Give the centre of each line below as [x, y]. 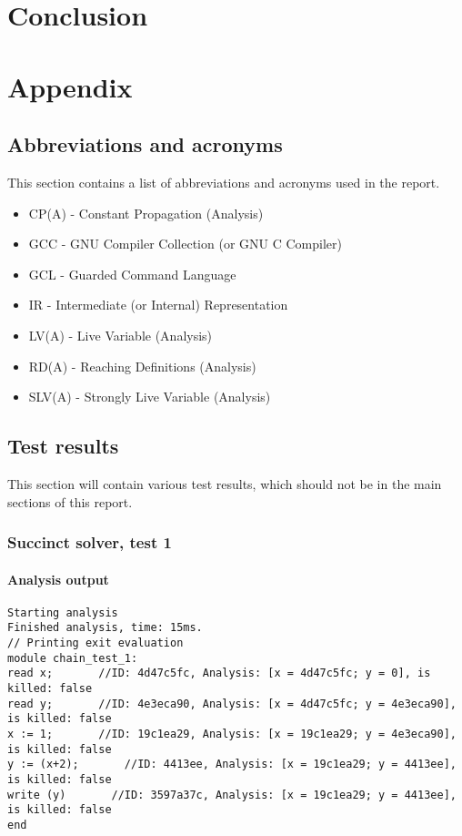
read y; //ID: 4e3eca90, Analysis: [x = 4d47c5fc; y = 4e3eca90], [232, 703]
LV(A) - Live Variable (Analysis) [121, 335]
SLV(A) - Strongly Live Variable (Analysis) [150, 397]
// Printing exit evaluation [95, 643]
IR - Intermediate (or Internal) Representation [158, 305]
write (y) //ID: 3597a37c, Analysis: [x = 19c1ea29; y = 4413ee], [232, 795]
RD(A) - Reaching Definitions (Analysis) [142, 366]
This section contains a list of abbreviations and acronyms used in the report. [224, 182]
